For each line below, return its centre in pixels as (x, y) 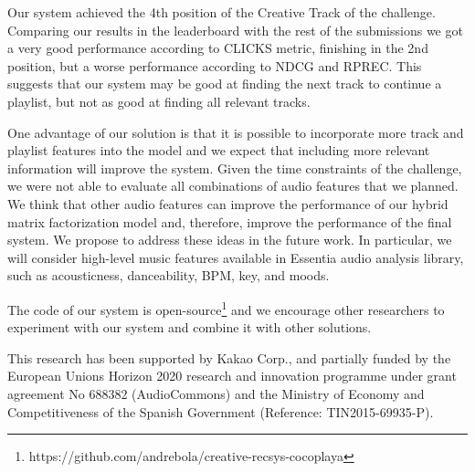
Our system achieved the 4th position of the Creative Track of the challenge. (222, 12)
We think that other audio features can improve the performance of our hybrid (228, 203)
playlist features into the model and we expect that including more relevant (219, 150)
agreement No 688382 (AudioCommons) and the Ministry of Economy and (216, 393)
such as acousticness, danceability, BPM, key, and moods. (169, 275)
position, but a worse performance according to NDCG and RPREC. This (215, 65)
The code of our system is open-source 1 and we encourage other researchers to (226, 308)
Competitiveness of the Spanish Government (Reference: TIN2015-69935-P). (221, 411)
